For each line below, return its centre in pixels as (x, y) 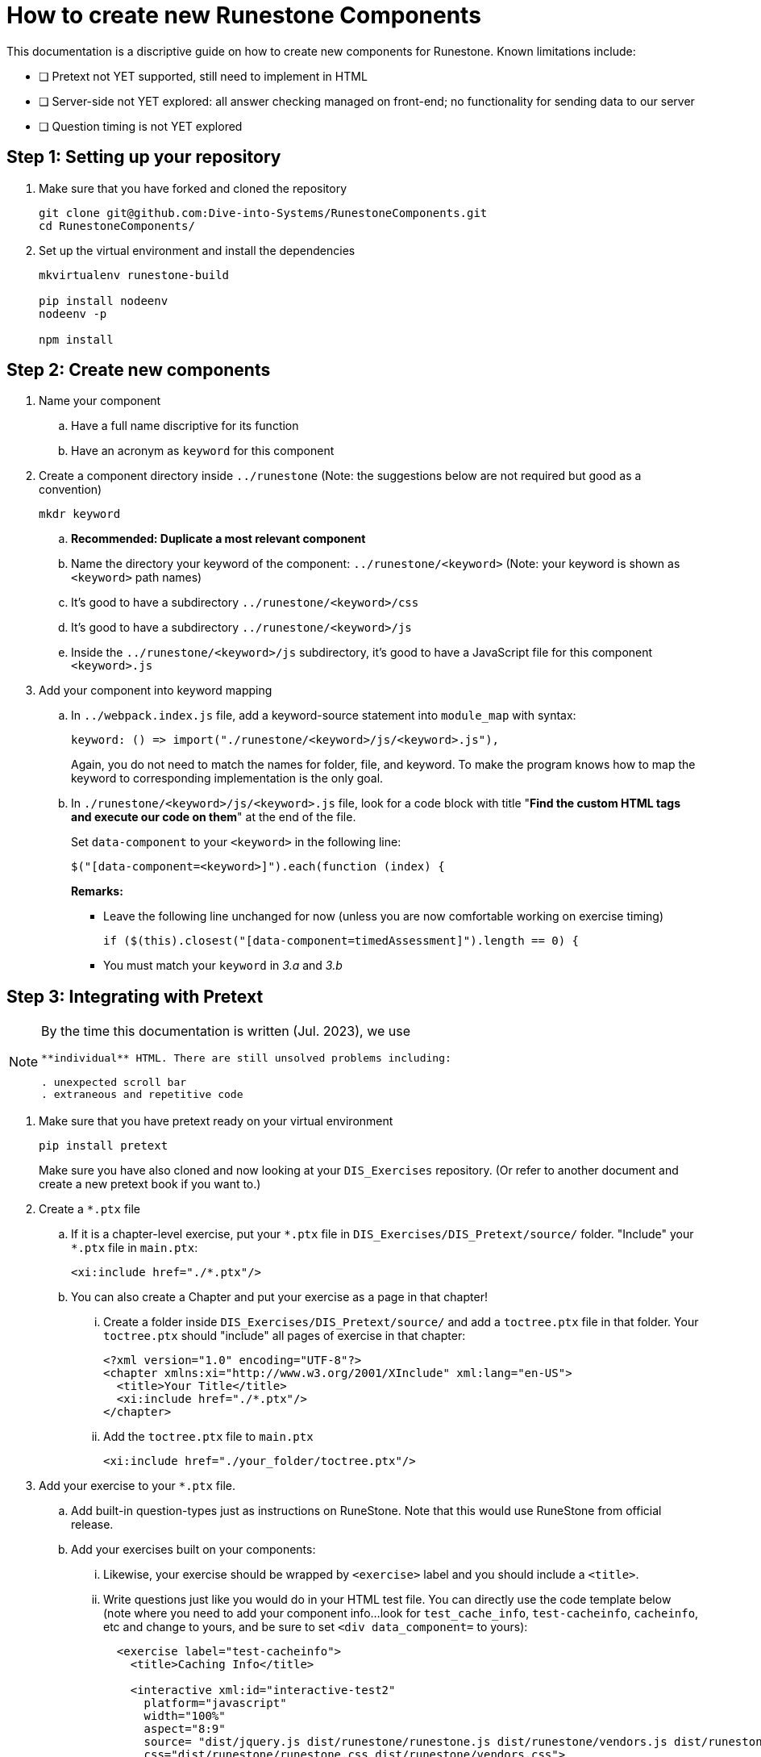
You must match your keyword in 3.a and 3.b (223, 966)
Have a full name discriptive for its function (185, 426)
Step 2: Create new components (139, 370)
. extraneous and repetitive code (142, 1095)
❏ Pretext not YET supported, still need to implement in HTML (203, 76)
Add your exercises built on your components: (193, 1550)
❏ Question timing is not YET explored (141, 126)
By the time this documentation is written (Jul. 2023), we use (226, 1031)
